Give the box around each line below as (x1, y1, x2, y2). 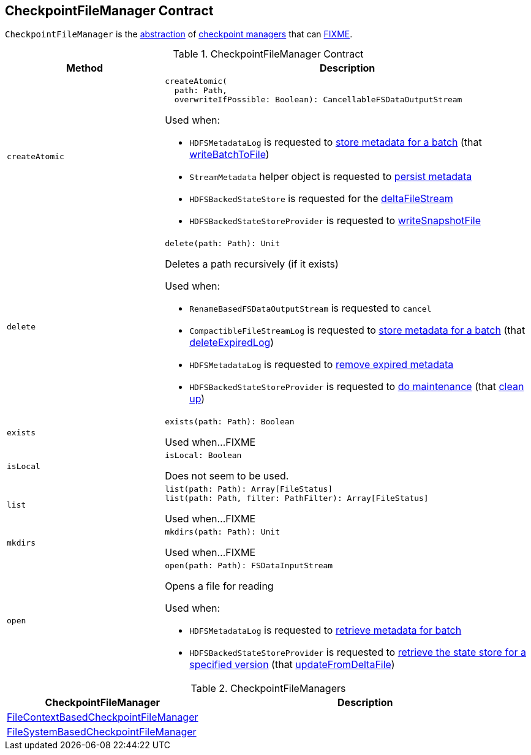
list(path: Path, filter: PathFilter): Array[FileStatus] (165, 494, 429, 503)
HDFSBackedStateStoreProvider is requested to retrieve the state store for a (189, 646, 526, 659)
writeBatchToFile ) (189, 148, 269, 161)
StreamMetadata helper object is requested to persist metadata (189, 170, 472, 183)
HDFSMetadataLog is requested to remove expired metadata (189, 358, 454, 371)
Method (66, 62, 104, 75)
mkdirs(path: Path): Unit (165, 527, 281, 537)
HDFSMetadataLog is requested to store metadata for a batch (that (189, 136, 482, 149)
